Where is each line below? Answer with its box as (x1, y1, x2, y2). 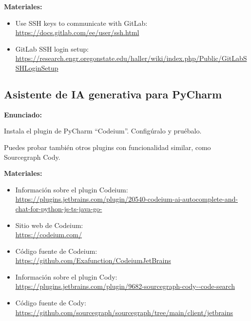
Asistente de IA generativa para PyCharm (4, 86, 222, 101)
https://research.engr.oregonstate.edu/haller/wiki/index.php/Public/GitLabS (15, 53, 247, 63)
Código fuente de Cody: (15, 298, 86, 308)
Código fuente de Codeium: (15, 245, 97, 256)
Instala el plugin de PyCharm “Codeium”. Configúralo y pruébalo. (4, 126, 202, 136)
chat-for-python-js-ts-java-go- (15, 203, 102, 213)
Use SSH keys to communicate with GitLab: (15, 18, 148, 28)
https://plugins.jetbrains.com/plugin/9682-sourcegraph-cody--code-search (15, 281, 235, 291)
